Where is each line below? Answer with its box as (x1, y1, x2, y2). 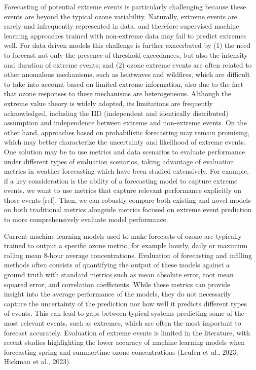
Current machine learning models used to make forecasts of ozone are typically (4, 230, 242, 241)
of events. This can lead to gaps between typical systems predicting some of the (4, 308, 245, 318)
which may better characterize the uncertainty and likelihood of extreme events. (4, 137, 246, 147)
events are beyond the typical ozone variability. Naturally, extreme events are (4, 11, 237, 21)
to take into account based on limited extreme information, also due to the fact (4, 78, 244, 89)
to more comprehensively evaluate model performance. (4, 214, 168, 224)
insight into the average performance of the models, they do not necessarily (4, 289, 231, 299)
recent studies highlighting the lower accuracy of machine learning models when (4, 337, 245, 347)
